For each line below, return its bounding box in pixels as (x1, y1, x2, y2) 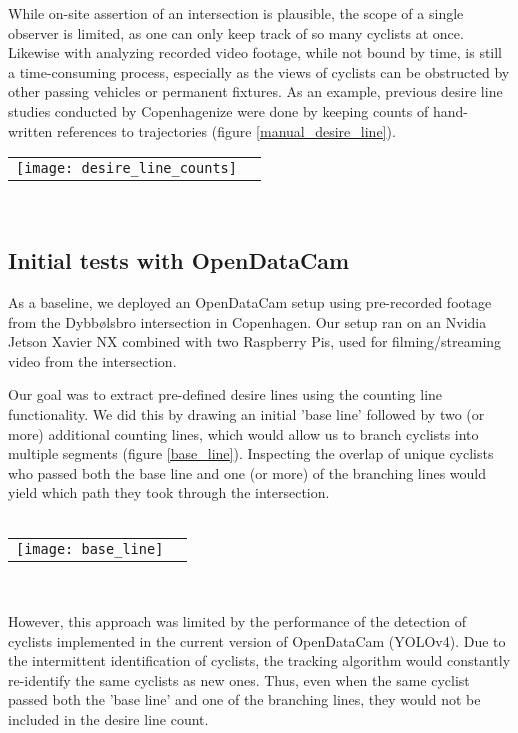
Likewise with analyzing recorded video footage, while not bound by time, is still (8, 42, 503, 63)
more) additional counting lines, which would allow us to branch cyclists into (8, 423, 479, 444)
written (8, 120, 53, 141)
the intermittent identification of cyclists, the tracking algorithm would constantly (8, 650, 511, 671)
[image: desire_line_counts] (16, 160, 237, 177)
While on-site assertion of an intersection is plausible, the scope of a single (8, 3, 464, 23)
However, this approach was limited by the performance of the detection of (8, 611, 467, 632)
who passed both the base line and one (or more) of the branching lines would (8, 462, 486, 483)
